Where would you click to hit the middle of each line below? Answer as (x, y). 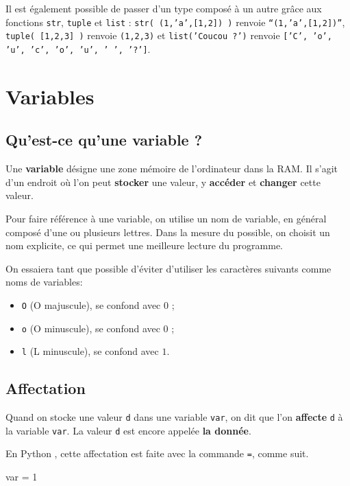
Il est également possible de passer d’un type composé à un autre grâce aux (164, 8)
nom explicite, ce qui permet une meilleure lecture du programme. (145, 245)
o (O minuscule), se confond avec (91, 328)
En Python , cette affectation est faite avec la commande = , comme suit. (157, 453)
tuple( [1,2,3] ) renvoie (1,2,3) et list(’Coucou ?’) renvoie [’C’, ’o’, (169, 35)
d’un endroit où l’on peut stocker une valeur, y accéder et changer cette (163, 182)
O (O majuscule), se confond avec (91, 304)
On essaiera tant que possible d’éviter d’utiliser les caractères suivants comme (168, 268)
